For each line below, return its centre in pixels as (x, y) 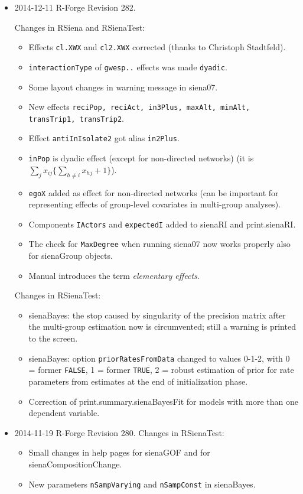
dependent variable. (64, 413)
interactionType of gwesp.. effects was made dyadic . (128, 66)
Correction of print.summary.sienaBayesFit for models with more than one (163, 401)
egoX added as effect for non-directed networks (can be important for (154, 192)
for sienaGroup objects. (71, 256)
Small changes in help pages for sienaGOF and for (119, 452)
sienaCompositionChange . (75, 464)
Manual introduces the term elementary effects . (114, 275)
